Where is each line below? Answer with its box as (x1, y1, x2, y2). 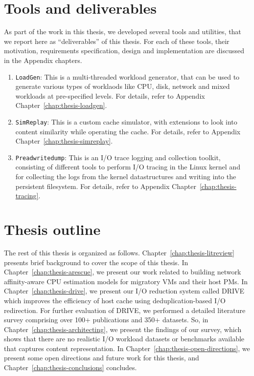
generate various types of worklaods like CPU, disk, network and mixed (15, 81, 230, 91)
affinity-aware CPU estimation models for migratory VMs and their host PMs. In (4, 276, 248, 286)
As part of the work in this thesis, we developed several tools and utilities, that (4, 26, 241, 37)
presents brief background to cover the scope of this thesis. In (4, 257, 188, 267)
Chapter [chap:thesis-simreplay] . (15, 136, 113, 146)
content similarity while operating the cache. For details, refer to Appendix (15, 126, 241, 136)
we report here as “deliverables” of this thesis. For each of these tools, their (4, 36, 230, 46)
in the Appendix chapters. (4, 55, 82, 65)
